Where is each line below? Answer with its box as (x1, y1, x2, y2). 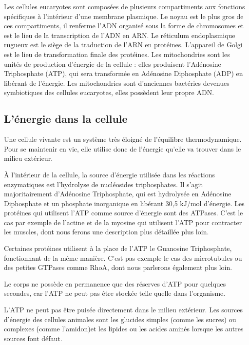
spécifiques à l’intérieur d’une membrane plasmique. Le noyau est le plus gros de (4, 11, 244, 21)
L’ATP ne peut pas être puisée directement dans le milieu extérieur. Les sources (4, 305, 243, 315)
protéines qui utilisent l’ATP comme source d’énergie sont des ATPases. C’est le (4, 208, 243, 218)
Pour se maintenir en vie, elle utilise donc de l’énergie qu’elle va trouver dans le (4, 143, 241, 153)
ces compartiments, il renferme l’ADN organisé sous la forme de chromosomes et (4, 20, 244, 31)
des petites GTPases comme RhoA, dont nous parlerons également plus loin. (4, 262, 232, 272)
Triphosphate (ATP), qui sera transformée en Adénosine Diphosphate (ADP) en (4, 68, 243, 78)
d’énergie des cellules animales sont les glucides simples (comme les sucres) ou (4, 314, 236, 324)
